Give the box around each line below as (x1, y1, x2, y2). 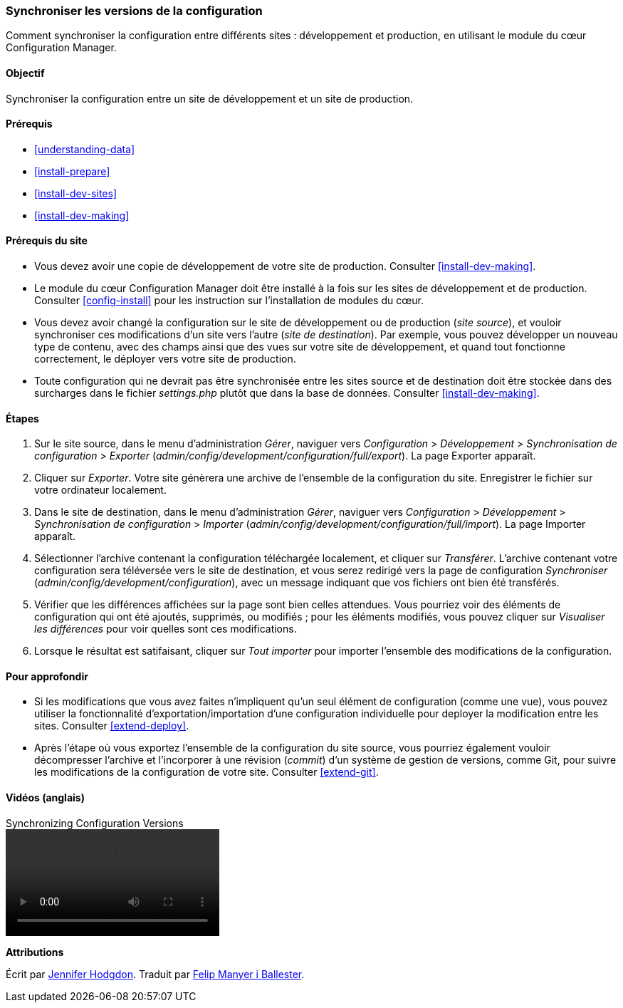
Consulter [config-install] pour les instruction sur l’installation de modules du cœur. (34, 294, 424, 307)
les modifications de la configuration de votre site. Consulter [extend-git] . (34, 766, 379, 779)
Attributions (6, 945, 64, 958)
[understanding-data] (34, 142, 135, 155)
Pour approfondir (6, 670, 88, 682)
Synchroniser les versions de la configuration (6, 4, 263, 18)
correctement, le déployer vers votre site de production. (34, 353, 296, 365)
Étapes (6, 412, 39, 425)
